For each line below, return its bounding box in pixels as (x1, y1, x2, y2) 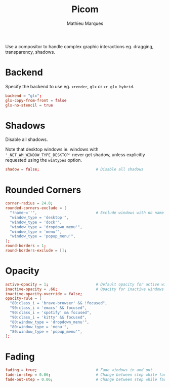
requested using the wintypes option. (5, 157, 82, 163)
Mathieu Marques (66, 20, 104, 26)
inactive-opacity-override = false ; (5, 291, 82, 296)
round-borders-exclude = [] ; (5, 248, 67, 253)
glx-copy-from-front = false (5, 98, 67, 103)
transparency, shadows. (5, 49, 56, 55)
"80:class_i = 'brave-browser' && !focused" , (10, 301, 108, 306)
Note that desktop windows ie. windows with (5, 146, 99, 153)
